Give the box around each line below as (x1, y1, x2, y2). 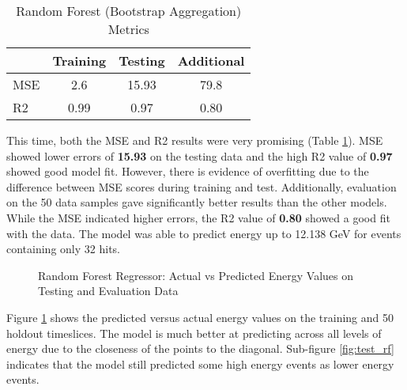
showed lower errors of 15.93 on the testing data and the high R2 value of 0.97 (6, 147, 393, 164)
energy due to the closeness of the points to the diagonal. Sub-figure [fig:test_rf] (6, 340, 394, 357)
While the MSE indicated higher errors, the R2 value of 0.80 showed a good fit (6, 209, 390, 225)
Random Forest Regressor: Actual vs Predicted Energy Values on (38, 267, 353, 283)
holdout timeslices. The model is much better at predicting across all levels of (6, 324, 382, 341)
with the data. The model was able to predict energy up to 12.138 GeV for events (6, 225, 401, 241)
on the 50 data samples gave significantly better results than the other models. (6, 194, 387, 210)
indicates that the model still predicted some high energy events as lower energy (6, 355, 394, 372)
